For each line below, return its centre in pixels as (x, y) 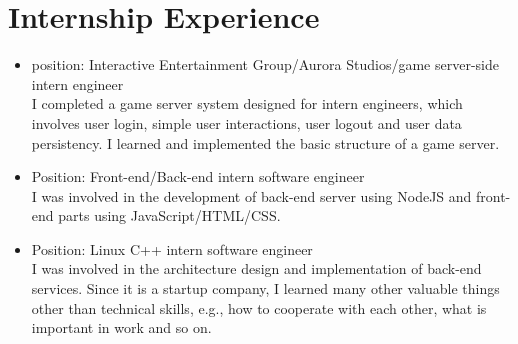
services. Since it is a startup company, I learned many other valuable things (265, 288)
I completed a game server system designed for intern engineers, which (247, 103)
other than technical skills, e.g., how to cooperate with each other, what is (259, 307)
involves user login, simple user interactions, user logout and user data (246, 122)
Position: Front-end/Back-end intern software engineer (198, 176)
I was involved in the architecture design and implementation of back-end (256, 268)
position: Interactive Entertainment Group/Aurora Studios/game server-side (265, 64)
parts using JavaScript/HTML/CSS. (169, 215)
